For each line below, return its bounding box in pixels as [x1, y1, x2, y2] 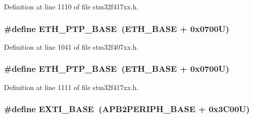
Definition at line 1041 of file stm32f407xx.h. [4, 41, 139, 52]
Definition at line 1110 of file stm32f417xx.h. [4, 1, 139, 11]
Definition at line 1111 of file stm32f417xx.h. [4, 82, 139, 92]
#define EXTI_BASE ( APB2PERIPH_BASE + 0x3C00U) [4, 103, 250, 115]
